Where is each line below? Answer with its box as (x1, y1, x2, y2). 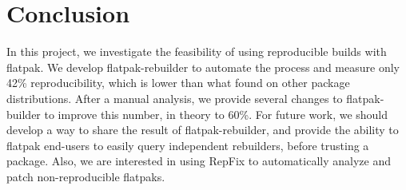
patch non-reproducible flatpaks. (6, 168, 165, 184)
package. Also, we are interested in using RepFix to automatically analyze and (6, 152, 391, 169)
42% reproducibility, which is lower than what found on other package (6, 74, 350, 91)
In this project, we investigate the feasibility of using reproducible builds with (6, 43, 387, 60)
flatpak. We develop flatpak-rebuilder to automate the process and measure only (6, 58, 400, 75)
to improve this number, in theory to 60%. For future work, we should (44, 105, 388, 122)
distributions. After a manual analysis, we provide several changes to (6, 89, 343, 106)
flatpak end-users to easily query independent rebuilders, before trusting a (6, 137, 369, 153)
